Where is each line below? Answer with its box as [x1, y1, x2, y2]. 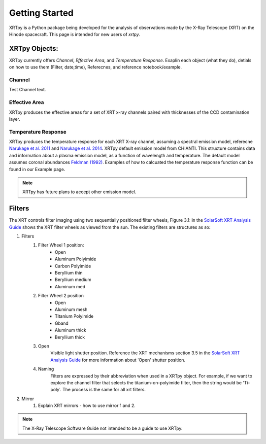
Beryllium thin [55, 270, 83, 276]
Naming [38, 366, 54, 372]
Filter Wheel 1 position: [38, 242, 84, 248]
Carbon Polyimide [55, 263, 91, 269]
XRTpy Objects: [9, 44, 59, 53]
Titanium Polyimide [55, 313, 94, 319]
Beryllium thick [55, 334, 85, 340]
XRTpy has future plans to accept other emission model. [22, 189, 136, 195]
